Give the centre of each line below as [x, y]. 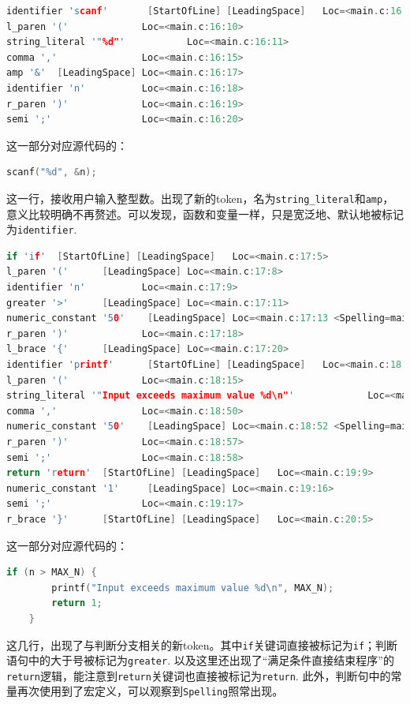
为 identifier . [42, 229]
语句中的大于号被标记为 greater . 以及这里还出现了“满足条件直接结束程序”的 [200, 660]
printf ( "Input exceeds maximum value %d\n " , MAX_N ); [193, 588]
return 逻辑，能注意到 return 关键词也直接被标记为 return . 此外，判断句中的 [199, 675]
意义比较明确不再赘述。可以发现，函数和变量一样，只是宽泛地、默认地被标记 [205, 213]
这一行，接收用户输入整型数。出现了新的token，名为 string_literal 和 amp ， [200, 198]
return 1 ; [77, 603]
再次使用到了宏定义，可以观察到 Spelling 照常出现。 [150, 691]
